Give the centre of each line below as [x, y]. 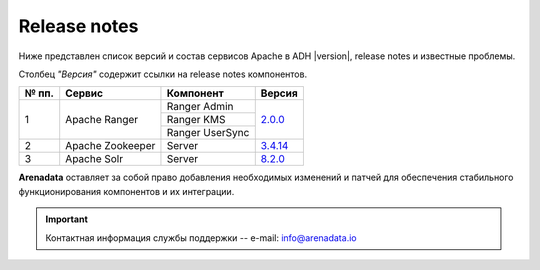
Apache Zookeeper [110, 146]
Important [67, 219]
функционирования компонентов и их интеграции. [126, 191]
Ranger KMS [196, 120]
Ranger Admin [200, 107]
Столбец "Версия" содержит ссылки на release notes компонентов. [163, 74]
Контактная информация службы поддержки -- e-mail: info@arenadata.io [201, 237]
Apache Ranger [102, 120]
